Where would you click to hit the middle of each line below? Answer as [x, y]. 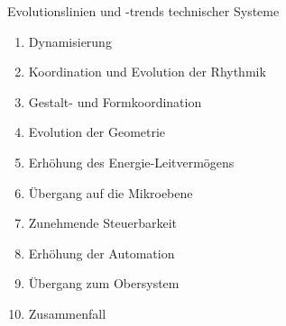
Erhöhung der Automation [101, 253]
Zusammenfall [67, 313]
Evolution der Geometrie [97, 132]
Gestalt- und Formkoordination [115, 101]
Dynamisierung [70, 41]
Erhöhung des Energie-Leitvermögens [131, 162]
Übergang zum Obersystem [104, 283]
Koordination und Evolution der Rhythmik [147, 72]
